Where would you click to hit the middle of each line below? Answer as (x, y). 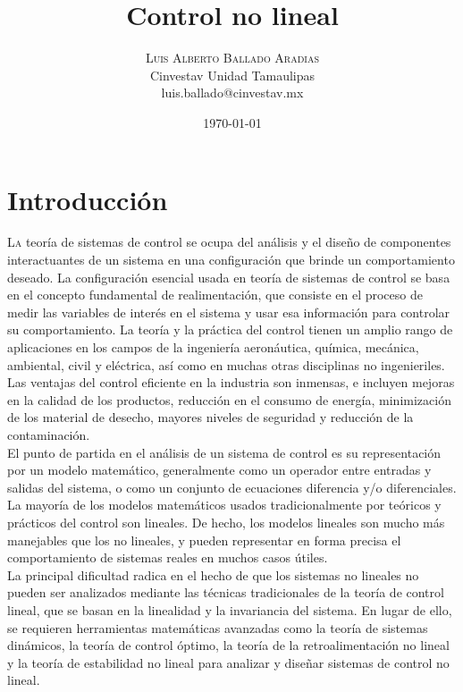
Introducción (88, 199)
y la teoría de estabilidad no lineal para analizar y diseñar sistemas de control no (228, 662)
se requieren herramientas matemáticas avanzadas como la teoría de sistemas (218, 627)
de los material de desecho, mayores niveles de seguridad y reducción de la (210, 417)
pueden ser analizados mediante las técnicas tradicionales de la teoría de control (226, 592)
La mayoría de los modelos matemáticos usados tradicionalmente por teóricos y (224, 505)
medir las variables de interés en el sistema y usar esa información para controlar (229, 312)
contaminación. (49, 434)
